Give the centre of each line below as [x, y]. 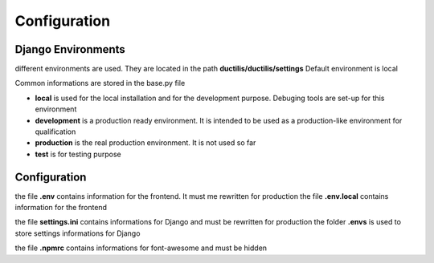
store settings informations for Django [78, 233]
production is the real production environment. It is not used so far [145, 143]
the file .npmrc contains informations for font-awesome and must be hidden [141, 248]
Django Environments [70, 49]
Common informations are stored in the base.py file [100, 83]
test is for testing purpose [78, 154]
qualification [55, 131]
